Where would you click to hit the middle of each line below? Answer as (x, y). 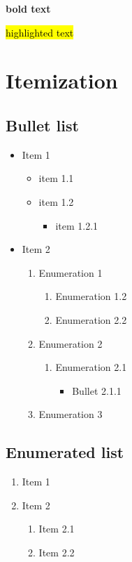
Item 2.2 (57, 552)
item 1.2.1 (77, 225)
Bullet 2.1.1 (97, 390)
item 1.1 (56, 178)
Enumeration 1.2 (91, 296)
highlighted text (40, 32)
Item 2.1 (57, 529)
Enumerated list (65, 452)
